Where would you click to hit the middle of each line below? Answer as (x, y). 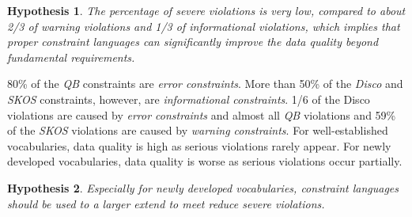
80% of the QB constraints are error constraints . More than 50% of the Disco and (205, 84)
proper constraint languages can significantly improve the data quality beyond (193, 42)
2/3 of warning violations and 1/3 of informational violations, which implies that (204, 26)
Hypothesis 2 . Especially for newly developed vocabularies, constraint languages (203, 187)
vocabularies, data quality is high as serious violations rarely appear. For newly (199, 145)
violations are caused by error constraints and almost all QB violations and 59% (202, 114)
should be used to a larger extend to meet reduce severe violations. (166, 203)
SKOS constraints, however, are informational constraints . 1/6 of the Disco (189, 99)
